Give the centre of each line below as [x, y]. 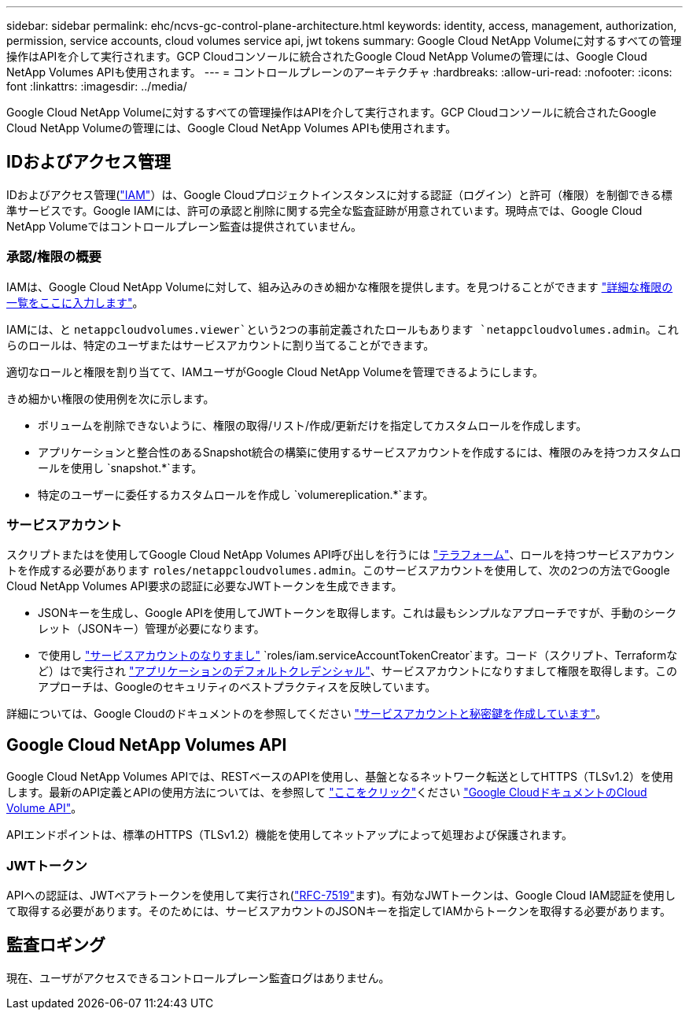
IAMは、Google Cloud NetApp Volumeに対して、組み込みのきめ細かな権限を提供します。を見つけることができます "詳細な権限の [340, 286]
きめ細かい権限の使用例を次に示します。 [111, 398]
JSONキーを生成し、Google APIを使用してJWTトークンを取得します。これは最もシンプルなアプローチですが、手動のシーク [357, 613]
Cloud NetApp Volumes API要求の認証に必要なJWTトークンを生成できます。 [204, 586]
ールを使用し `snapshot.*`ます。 [120, 467]
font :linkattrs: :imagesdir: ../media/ [97, 86]
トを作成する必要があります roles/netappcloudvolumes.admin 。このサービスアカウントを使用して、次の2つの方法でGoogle [338, 571]
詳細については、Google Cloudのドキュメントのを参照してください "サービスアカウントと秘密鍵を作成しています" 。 [307, 714]
